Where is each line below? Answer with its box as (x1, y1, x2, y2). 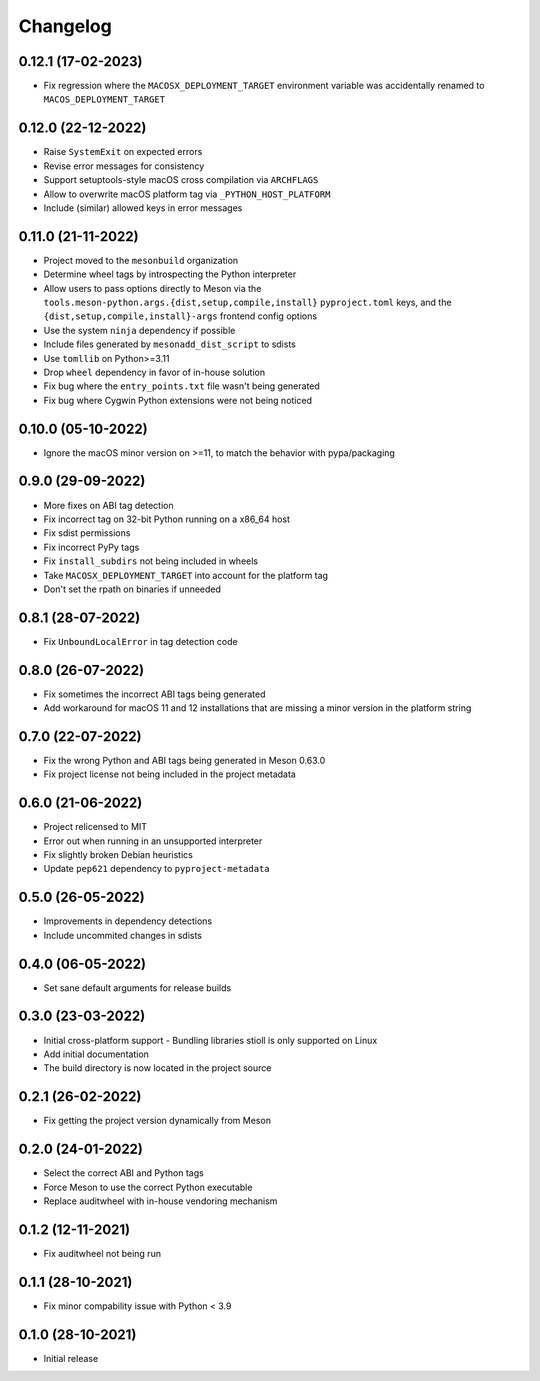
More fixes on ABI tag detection (43, 499, 174, 511)
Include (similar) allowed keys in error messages (43, 201, 243, 214)
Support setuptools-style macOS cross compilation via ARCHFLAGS (43, 174, 319, 186)
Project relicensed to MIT (43, 821, 148, 833)
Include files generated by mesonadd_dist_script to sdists (43, 338, 297, 350)
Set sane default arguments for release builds (43, 981, 232, 994)
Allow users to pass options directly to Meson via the (43, 282, 262, 294)
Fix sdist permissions (43, 527, 131, 539)
